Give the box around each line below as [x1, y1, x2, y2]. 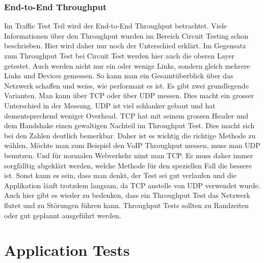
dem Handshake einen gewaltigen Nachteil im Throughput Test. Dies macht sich [4, 120, 255, 131]
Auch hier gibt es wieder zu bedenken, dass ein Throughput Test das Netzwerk [4, 190, 250, 200]
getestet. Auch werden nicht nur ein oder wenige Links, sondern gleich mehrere [4, 60, 250, 71]
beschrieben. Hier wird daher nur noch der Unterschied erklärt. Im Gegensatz [4, 40, 246, 51]
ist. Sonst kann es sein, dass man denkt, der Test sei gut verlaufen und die [4, 170, 236, 181]
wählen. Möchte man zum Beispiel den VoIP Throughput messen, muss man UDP [4, 140, 260, 151]
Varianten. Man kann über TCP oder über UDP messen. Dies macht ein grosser [4, 90, 254, 101]
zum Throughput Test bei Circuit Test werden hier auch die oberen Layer [4, 50, 235, 61]
